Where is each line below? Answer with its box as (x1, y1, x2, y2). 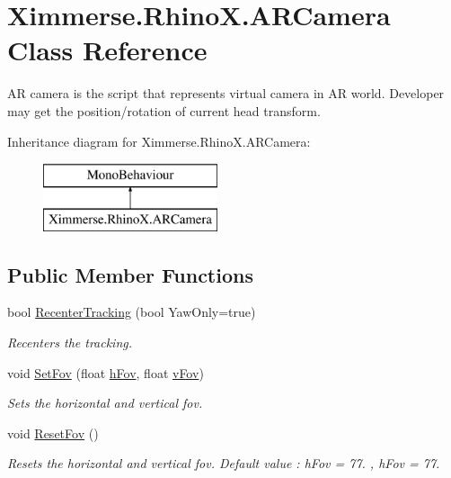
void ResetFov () (7, 423, 99, 442)
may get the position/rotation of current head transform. (7, 101, 321, 120)
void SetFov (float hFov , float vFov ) (7, 363, 204, 382)
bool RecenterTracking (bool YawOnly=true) (7, 302, 256, 321)
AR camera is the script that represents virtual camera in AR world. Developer (7, 84, 445, 103)
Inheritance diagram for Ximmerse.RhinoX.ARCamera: (7, 131, 311, 150)
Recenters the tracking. (7, 333, 133, 352)
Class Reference (7, 32, 208, 68)
